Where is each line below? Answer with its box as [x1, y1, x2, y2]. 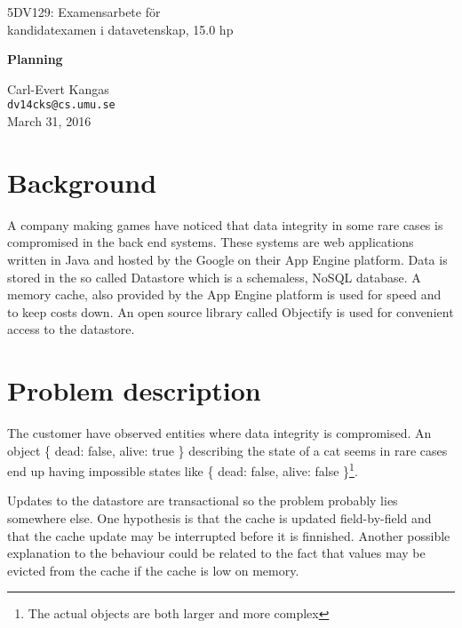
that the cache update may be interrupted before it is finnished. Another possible [7, 526, 450, 545]
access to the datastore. [7, 320, 135, 338]
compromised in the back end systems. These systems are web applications [7, 233, 414, 251]
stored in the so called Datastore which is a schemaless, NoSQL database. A [7, 267, 421, 286]
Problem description [7, 372, 261, 409]
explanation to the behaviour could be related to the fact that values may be [7, 544, 426, 562]
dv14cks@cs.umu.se [7, 99, 115, 112]
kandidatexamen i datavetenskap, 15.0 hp [7, 20, 234, 38]
